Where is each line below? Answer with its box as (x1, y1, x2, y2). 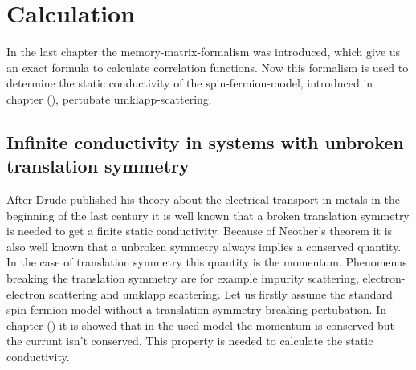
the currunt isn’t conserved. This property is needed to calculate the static (6, 332, 373, 349)
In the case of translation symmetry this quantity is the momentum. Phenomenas (6, 254, 407, 270)
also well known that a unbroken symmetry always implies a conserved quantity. (6, 238, 402, 254)
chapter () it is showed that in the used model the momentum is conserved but (6, 316, 395, 333)
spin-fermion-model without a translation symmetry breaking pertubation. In (6, 301, 386, 318)
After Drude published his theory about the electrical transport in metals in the (6, 191, 401, 208)
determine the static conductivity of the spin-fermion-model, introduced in (6, 75, 373, 91)
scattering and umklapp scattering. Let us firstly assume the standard (48, 285, 393, 302)
